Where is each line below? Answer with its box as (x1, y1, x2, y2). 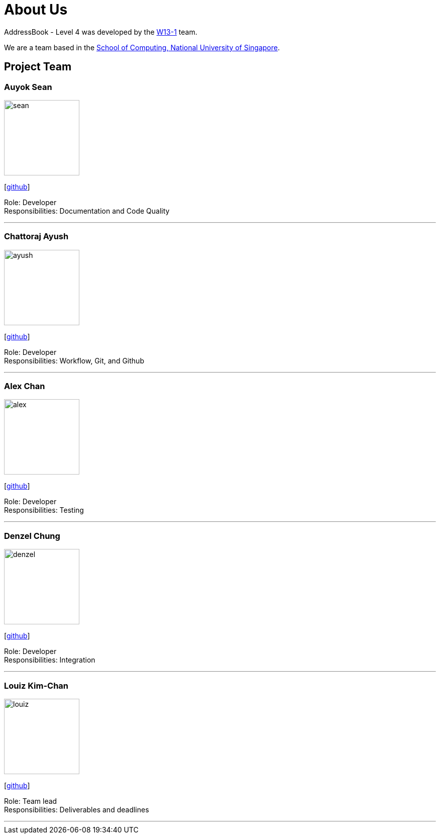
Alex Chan (4, 381, 45, 392)
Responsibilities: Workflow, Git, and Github (4, 356, 144, 365)
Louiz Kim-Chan (4, 680, 69, 691)
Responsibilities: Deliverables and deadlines (4, 805, 149, 814)
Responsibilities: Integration (4, 656, 95, 665)
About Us (4, 1, 68, 18)
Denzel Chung (4, 530, 60, 541)
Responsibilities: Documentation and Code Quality (4, 206, 170, 215)
